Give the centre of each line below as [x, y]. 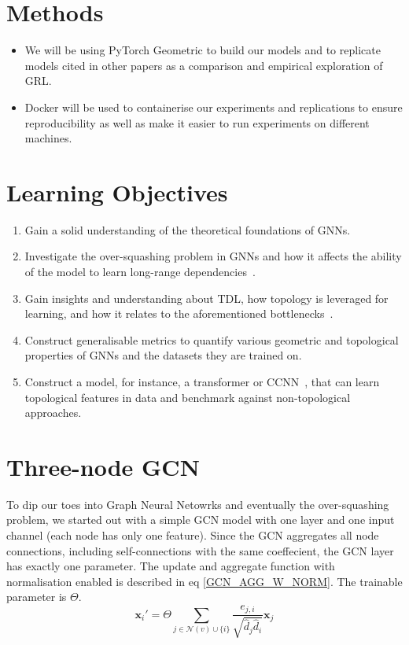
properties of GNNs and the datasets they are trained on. [163, 355]
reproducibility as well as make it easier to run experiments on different [197, 122]
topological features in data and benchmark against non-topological [188, 397]
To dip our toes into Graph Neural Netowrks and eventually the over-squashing [198, 504]
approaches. [53, 413]
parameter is [37, 597]
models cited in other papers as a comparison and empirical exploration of [204, 65]
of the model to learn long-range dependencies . [140, 271]
